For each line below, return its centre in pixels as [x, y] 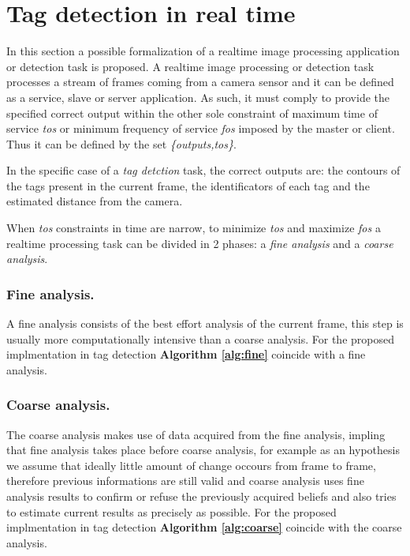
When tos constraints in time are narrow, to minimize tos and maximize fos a [194, 228]
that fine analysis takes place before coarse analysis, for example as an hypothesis [203, 450]
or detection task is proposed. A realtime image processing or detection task [190, 66]
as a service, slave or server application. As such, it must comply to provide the [198, 97]
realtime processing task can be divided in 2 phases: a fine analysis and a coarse [200, 243]
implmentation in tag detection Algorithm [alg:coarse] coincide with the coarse [204, 527]
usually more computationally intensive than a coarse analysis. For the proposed [200, 338]
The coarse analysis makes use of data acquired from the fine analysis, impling [196, 434]
